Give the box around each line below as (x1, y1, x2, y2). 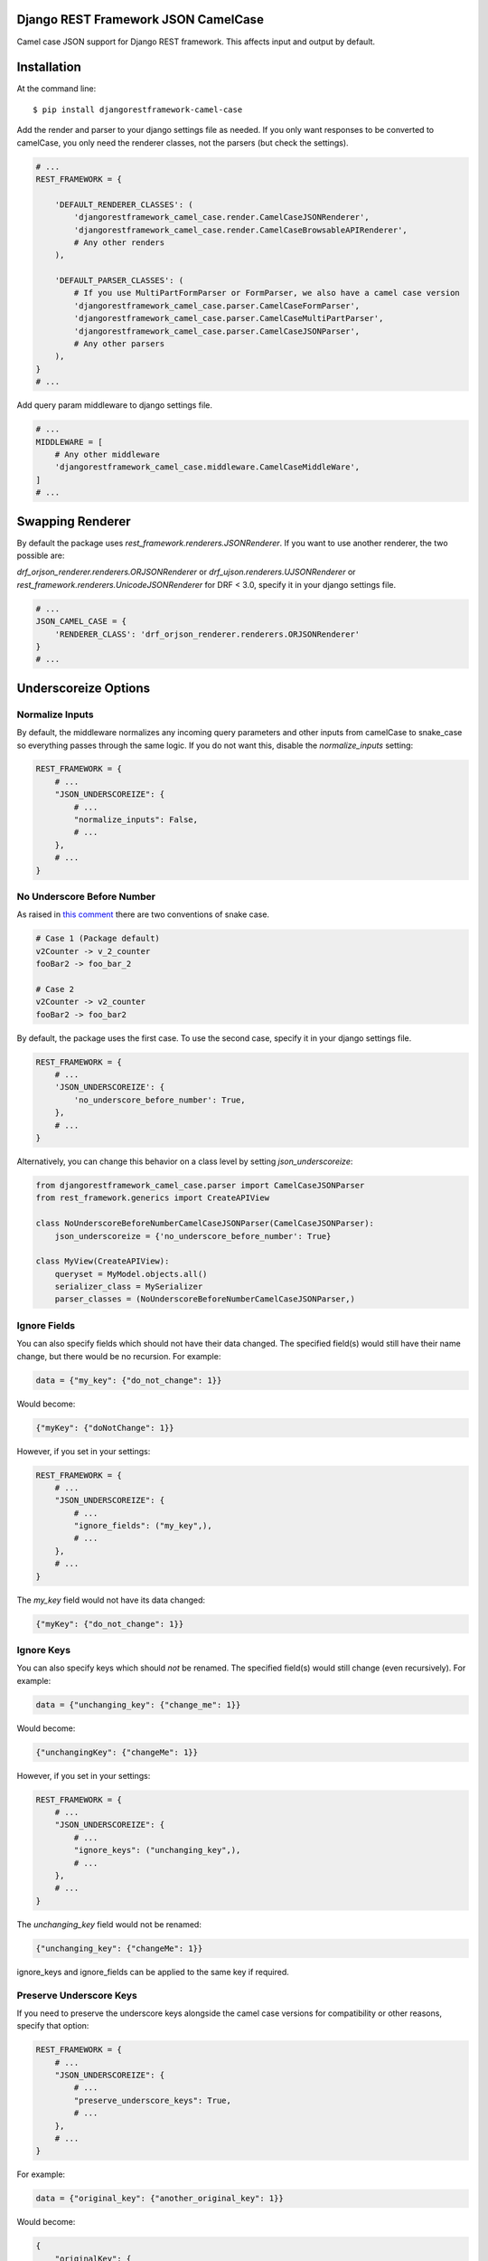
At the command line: (16, 83, 97, 94)
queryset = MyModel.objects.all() (54, 1269, 208, 1279)
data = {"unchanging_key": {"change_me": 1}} (35, 1699, 241, 1709)
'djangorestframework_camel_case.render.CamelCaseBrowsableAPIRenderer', (73, 224, 408, 235)
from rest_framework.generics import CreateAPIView (35, 1193, 270, 1203)
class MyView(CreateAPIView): (35, 1256, 170, 1266)
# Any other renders (73, 237, 165, 248)
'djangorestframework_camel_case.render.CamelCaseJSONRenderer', (73, 213, 370, 222)
